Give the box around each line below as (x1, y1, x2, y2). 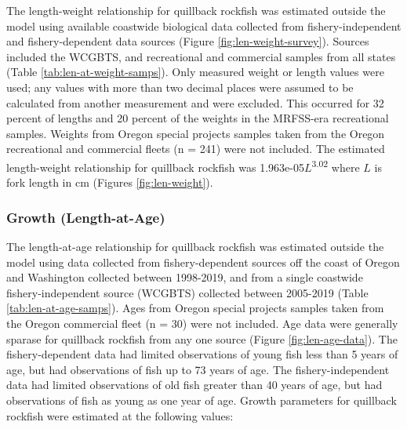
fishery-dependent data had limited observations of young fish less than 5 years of (6, 346, 398, 362)
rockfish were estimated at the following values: (6, 407, 234, 424)
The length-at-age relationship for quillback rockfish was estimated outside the (6, 238, 384, 254)
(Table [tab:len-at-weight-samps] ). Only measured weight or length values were (6, 64, 384, 80)
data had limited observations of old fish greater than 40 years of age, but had (6, 376, 383, 393)
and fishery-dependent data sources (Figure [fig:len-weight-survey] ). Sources (6, 33, 369, 49)
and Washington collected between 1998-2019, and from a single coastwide (6, 269, 363, 285)
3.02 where (311, 156, 360, 175)
